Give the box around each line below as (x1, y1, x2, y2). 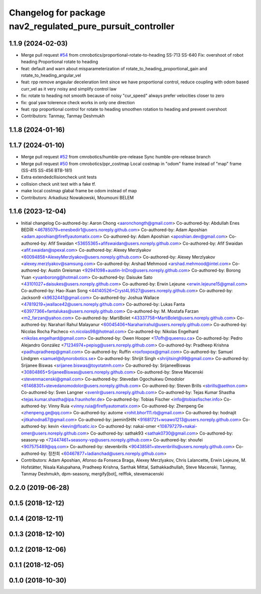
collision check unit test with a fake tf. (21, 181, 96, 187)
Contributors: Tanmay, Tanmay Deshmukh (21, 113, 105, 119)
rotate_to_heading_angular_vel (21, 73, 82, 78)
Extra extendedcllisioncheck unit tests (21, 174, 97, 180)
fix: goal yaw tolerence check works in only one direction (21, 99, 135, 105)
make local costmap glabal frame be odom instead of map (21, 188, 137, 194)
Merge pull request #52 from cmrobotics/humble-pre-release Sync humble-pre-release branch (21, 154, 211, 160)
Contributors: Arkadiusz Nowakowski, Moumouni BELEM (21, 194, 134, 201)
